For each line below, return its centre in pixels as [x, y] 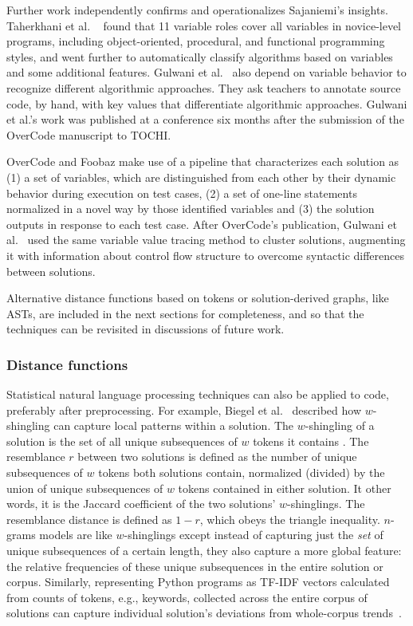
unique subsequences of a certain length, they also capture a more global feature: [204, 551]
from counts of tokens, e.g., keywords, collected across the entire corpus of [187, 597]
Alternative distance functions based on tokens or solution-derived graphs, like [198, 298]
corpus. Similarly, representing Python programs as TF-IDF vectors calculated [198, 582]
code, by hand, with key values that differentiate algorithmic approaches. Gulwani [207, 103]
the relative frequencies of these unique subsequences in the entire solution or [195, 566]
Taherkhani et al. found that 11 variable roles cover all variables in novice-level [204, 25]
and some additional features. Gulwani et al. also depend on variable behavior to [206, 72]
